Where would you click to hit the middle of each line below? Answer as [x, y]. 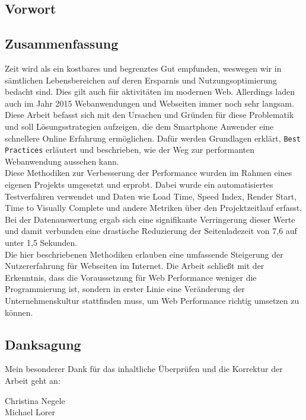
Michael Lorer [30, 412]
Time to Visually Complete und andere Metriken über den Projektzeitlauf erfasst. [154, 208]
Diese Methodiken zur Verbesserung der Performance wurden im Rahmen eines [149, 173]
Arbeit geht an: [33, 380]
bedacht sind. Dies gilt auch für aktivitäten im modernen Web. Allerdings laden [150, 92]
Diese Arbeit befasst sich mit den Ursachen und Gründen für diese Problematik [149, 115]
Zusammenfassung [62, 44]
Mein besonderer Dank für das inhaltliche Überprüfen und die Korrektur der [144, 369]
